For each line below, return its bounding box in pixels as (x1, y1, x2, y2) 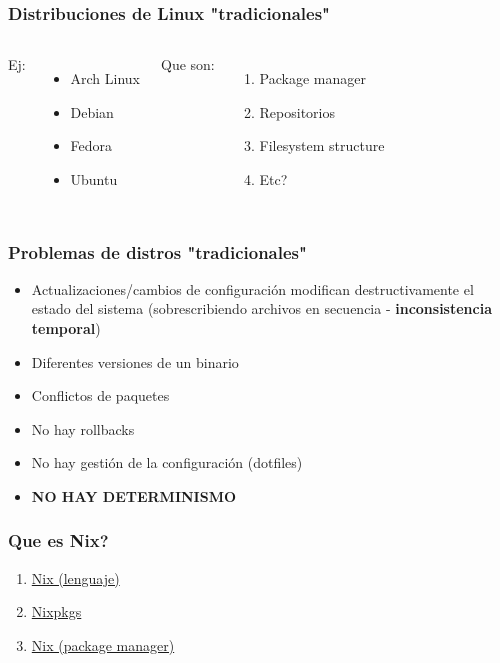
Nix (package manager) (31, 634, 175, 655)
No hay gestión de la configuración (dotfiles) (31, 452, 303, 473)
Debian (70, 101, 114, 122)
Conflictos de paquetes (31, 385, 170, 406)
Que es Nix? (8, 528, 109, 553)
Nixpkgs (31, 601, 82, 622)
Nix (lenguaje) (31, 567, 120, 588)
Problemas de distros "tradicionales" (8, 239, 307, 264)
